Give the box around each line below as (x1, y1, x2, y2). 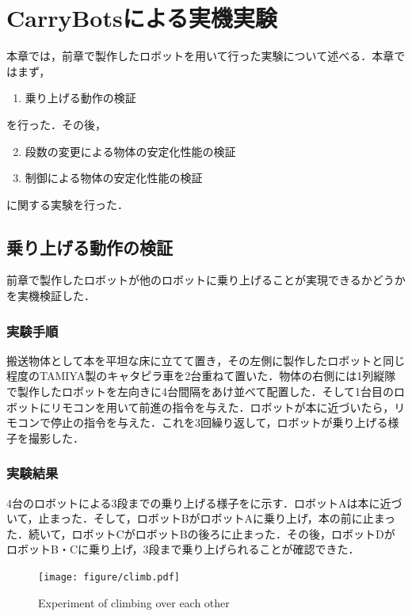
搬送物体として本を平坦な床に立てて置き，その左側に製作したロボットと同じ (6, 352, 406, 368)
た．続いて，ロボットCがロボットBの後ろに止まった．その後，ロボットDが (6, 525, 395, 542)
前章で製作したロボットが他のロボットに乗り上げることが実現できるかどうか (6, 272, 406, 288)
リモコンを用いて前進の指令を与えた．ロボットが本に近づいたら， (50, 398, 395, 415)
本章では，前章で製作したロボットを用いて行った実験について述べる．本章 (6, 48, 395, 64)
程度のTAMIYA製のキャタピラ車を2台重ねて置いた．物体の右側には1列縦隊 (6, 367, 396, 384)
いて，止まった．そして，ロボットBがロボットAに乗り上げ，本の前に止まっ (6, 510, 396, 527)
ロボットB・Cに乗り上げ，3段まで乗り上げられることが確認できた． (6, 541, 360, 557)
